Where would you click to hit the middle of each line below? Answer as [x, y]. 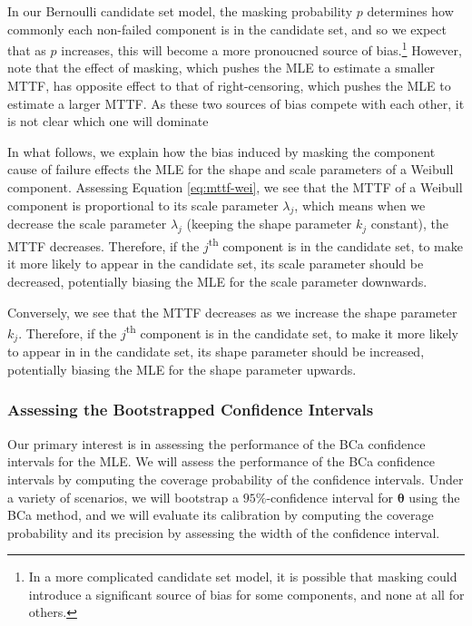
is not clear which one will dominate [108, 121]
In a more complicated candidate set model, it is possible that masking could [243, 577]
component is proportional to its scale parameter [143, 205]
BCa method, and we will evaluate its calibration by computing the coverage [221, 515]
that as [27, 49]
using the [434, 497]
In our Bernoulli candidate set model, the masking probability [180, 11]
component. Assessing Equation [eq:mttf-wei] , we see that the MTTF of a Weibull [235, 187]
